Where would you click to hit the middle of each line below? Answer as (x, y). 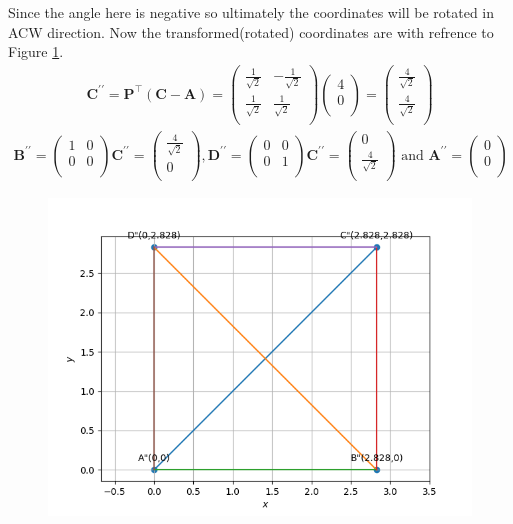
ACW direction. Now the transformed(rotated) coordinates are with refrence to (251, 31)
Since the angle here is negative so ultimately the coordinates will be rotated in (251, 12)
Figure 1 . (36, 51)
